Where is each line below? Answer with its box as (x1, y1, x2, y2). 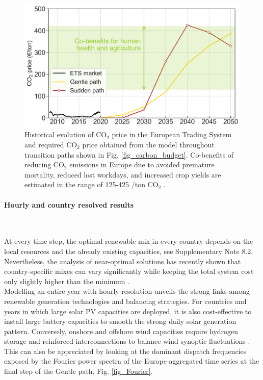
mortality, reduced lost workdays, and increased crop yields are (24, 169, 221, 180)
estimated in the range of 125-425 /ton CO (24, 179, 159, 190)
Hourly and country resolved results (4, 199, 134, 210)
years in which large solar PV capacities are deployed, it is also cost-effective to (4, 306, 252, 316)
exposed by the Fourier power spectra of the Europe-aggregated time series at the (4, 356, 259, 366)
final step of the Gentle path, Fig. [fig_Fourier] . (4, 366, 153, 376)
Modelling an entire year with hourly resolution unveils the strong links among (4, 286, 250, 296)
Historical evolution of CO (24, 129, 107, 140)
